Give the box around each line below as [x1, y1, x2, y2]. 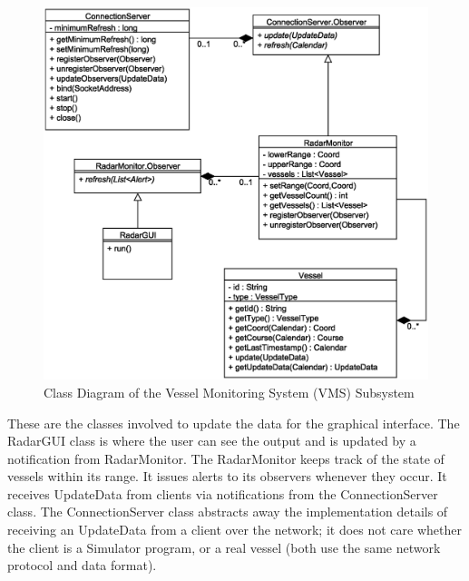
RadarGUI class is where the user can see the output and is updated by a [7, 431, 416, 450]
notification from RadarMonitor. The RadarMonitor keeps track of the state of [7, 448, 445, 468]
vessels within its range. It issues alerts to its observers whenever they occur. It [7, 467, 447, 486]
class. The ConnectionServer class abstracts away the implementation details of [7, 502, 448, 521]
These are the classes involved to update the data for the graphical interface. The [7, 413, 460, 432]
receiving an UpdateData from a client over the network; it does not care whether [7, 520, 462, 539]
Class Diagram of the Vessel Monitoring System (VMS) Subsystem [44, 382, 415, 401]
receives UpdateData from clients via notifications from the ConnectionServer [7, 484, 438, 503]
